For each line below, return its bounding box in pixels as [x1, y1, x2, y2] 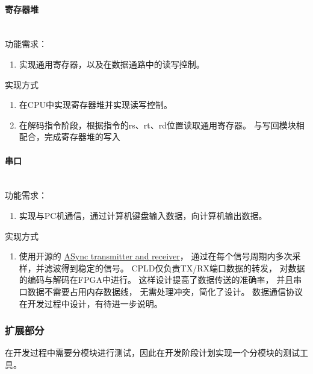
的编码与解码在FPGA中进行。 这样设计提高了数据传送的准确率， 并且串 [19, 273, 302, 286]
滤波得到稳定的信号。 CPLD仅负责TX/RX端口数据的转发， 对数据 [44, 261, 305, 274]
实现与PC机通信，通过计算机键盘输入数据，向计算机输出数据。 [19, 209, 267, 221]
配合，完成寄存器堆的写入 [19, 130, 120, 143]
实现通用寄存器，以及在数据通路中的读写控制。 [19, 57, 205, 70]
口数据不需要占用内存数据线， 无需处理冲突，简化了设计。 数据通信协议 [19, 285, 303, 297]
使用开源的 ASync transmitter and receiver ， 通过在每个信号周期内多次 [19, 250, 293, 262]
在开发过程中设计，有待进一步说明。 [19, 297, 163, 309]
